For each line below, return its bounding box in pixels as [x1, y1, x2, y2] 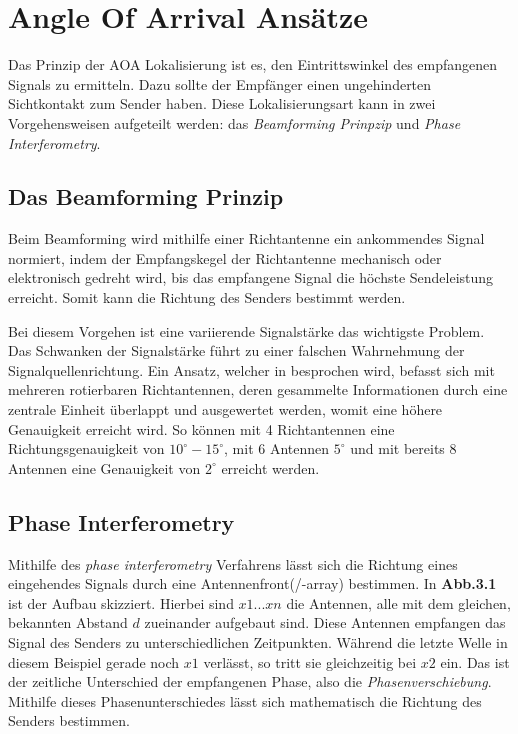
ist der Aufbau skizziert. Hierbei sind [8, 592, 234, 613]
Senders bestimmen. [8, 710, 130, 731]
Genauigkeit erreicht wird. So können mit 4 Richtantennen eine [8, 418, 395, 439]
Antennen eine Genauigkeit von [8, 457, 201, 478]
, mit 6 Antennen [224, 438, 330, 459]
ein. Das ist [440, 651, 510, 672]
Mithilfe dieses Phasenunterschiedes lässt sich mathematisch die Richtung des [8, 690, 482, 711]
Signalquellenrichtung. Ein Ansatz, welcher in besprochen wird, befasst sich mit [8, 359, 495, 380]
